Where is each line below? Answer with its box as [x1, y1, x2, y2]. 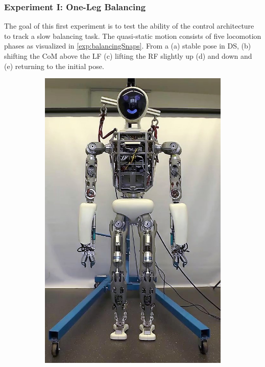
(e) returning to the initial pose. [4, 60, 104, 71]
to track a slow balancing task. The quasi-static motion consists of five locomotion [4, 30, 261, 41]
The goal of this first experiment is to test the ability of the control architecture [4, 20, 254, 31]
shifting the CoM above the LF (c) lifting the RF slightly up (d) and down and [4, 51, 252, 61]
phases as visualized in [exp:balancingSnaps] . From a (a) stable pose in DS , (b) [4, 40, 251, 51]
